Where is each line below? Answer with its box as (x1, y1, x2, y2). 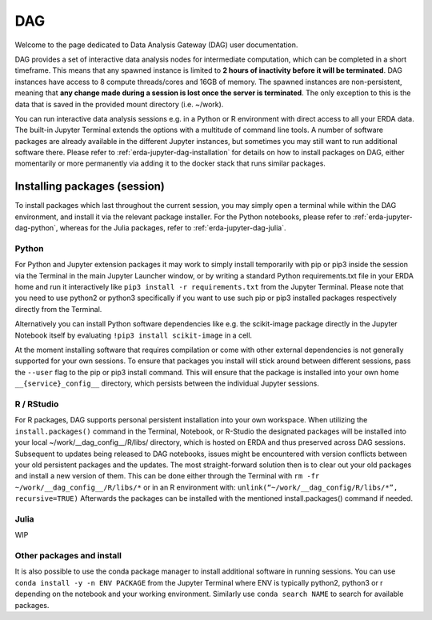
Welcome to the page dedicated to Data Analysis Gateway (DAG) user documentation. (14, 40, 298, 50)
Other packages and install (14, 550, 122, 561)
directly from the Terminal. (14, 304, 102, 314)
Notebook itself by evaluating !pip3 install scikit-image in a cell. (14, 330, 252, 340)
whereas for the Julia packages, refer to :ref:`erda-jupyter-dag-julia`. (59, 223, 286, 233)
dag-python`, (14, 223, 58, 233)
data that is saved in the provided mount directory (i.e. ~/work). (14, 99, 224, 109)
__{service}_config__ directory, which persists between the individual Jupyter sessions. (14, 378, 319, 388)
